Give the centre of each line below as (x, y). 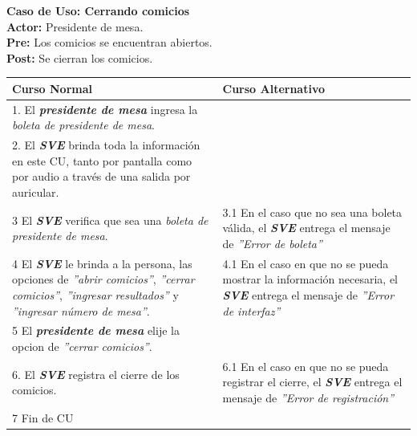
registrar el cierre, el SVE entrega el (312, 382)
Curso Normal (52, 88)
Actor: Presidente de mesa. (75, 26)
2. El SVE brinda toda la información (106, 145)
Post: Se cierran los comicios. (80, 57)
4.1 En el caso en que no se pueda (306, 263)
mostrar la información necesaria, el (310, 279)
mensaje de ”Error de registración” (308, 398)
